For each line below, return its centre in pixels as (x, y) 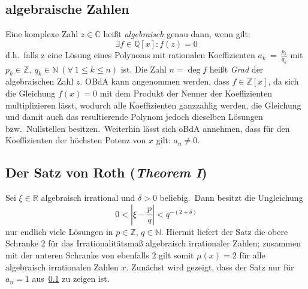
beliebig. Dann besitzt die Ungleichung (231, 198)
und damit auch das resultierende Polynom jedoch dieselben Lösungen (134, 117)
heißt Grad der (236, 69)
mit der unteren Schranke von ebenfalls (77, 255)
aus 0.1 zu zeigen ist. (71, 279)
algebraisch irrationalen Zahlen (62, 267)
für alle (252, 255)
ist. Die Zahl (144, 69)
